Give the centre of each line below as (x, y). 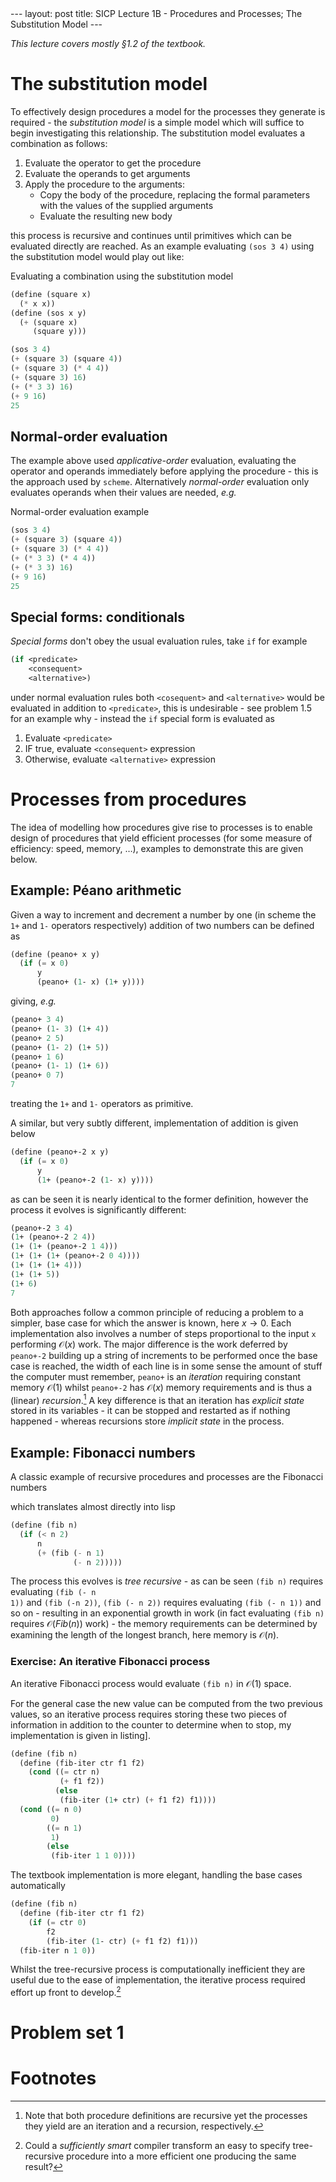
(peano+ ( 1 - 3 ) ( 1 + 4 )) (60, 1028)
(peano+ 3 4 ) (37, 1020)
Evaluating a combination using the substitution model (122, 276)
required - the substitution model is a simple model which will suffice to (157, 122)
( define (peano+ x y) (55, 954)
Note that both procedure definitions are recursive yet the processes (166, 2116)
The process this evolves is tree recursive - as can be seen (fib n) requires (167, 1581)
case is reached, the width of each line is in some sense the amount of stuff (166, 1366)
